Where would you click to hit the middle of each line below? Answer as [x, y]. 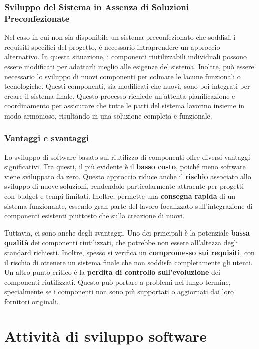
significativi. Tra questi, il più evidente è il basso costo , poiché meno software [125, 166]
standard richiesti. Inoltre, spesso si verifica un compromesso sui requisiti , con [129, 252]
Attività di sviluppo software [106, 336]
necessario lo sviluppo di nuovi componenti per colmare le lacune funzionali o [122, 76]
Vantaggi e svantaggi [47, 138]
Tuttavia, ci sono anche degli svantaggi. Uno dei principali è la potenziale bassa [127, 232]
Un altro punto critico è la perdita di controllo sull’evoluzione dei [112, 272]
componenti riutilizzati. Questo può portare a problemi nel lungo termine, [117, 281]
